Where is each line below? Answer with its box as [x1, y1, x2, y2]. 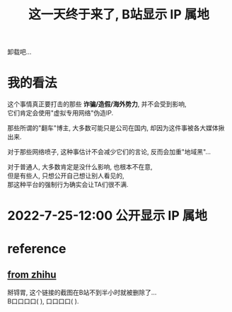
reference [7, 241, 66, 257]
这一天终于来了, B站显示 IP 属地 [28, 6, 210, 23]
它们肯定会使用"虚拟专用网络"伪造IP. [7, 109, 114, 117]
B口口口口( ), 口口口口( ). [7, 297, 79, 306]
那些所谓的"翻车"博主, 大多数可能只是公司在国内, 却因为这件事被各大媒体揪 [7, 124, 225, 132]
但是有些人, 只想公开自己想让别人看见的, [7, 171, 125, 180]
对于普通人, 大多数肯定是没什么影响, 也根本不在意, [7, 163, 153, 171]
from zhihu [7, 268, 57, 280]
